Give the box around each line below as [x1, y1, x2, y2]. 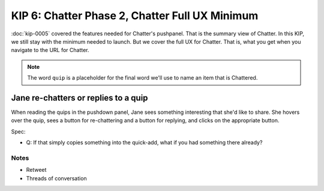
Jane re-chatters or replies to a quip [11, 93, 148, 103]
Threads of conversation [26, 174, 87, 182]
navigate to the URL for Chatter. [11, 47, 89, 54]
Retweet [26, 166, 47, 174]
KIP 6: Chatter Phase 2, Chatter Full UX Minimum [11, 9, 259, 22]
